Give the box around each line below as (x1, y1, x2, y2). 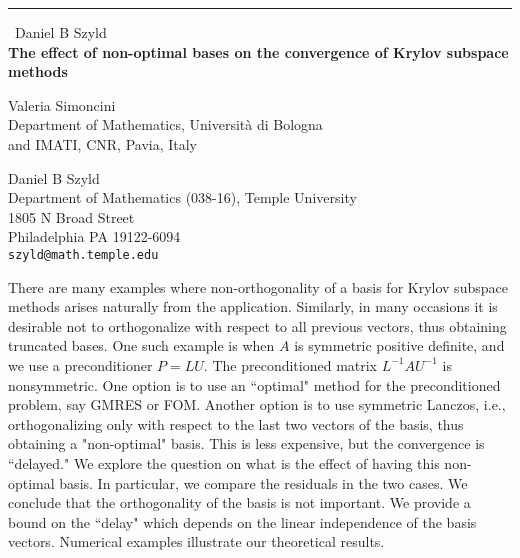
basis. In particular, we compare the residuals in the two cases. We (59, 472, 468, 493)
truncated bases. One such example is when (8, 335, 275, 356)
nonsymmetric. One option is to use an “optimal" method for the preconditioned (8, 374, 501, 395)
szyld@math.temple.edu (8, 247, 159, 262)
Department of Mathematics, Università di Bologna (8, 114, 323, 135)
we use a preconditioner (8, 354, 153, 375)
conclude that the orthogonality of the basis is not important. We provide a (8, 492, 471, 513)
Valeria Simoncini (8, 94, 116, 115)
